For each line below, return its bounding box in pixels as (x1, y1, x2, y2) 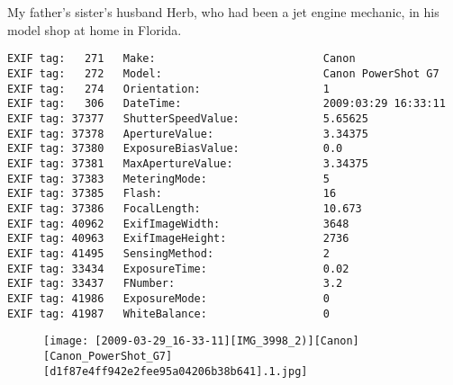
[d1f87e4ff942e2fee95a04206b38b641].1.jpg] (43, 364, 308, 378)
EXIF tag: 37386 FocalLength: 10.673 (7, 201, 362, 215)
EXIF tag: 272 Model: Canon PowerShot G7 (7, 67, 439, 81)
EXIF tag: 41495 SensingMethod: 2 (7, 246, 330, 260)
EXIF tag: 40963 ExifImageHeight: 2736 (7, 232, 349, 246)
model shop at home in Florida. (7, 20, 182, 39)
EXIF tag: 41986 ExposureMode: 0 (7, 291, 330, 305)
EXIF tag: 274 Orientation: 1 (7, 82, 330, 95)
